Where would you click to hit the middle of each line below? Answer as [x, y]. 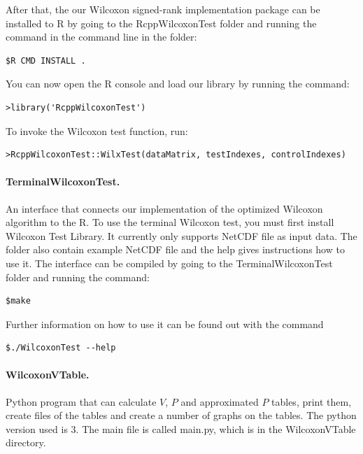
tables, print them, [312, 401]
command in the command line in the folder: [101, 37]
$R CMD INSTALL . [46, 61]
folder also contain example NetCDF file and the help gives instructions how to [175, 249]
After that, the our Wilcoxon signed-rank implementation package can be [163, 9]
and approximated [220, 401]
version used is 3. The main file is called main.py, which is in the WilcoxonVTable [181, 428]
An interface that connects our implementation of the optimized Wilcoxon [164, 208]
